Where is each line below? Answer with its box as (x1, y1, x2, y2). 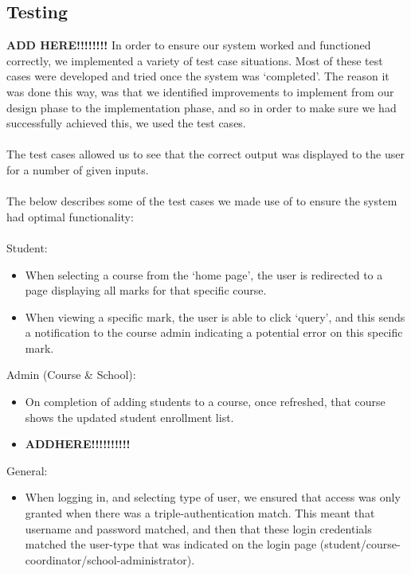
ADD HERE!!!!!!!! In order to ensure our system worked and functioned (6, 37, 371, 53)
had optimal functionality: (6, 208, 134, 225)
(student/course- (319, 536, 401, 553)
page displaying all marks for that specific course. (25, 282, 267, 299)
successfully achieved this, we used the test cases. (6, 115, 246, 131)
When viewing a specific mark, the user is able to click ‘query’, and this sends (25, 308, 405, 325)
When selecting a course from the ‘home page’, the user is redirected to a (25, 266, 383, 283)
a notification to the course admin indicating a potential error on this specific (25, 324, 403, 341)
